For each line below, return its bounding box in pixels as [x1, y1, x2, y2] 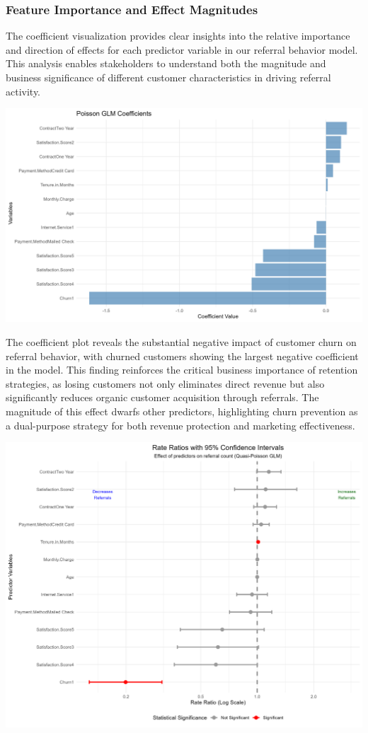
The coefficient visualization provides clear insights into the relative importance [6, 28, 350, 43]
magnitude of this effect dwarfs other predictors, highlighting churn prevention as [6, 403, 358, 418]
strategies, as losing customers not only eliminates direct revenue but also [6, 376, 325, 391]
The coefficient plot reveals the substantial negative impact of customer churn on [6, 334, 357, 349]
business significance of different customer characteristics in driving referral [6, 70, 331, 84]
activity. [6, 83, 41, 98]
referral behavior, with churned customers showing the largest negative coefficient [6, 348, 359, 363]
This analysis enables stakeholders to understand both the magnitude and [6, 56, 326, 71]
